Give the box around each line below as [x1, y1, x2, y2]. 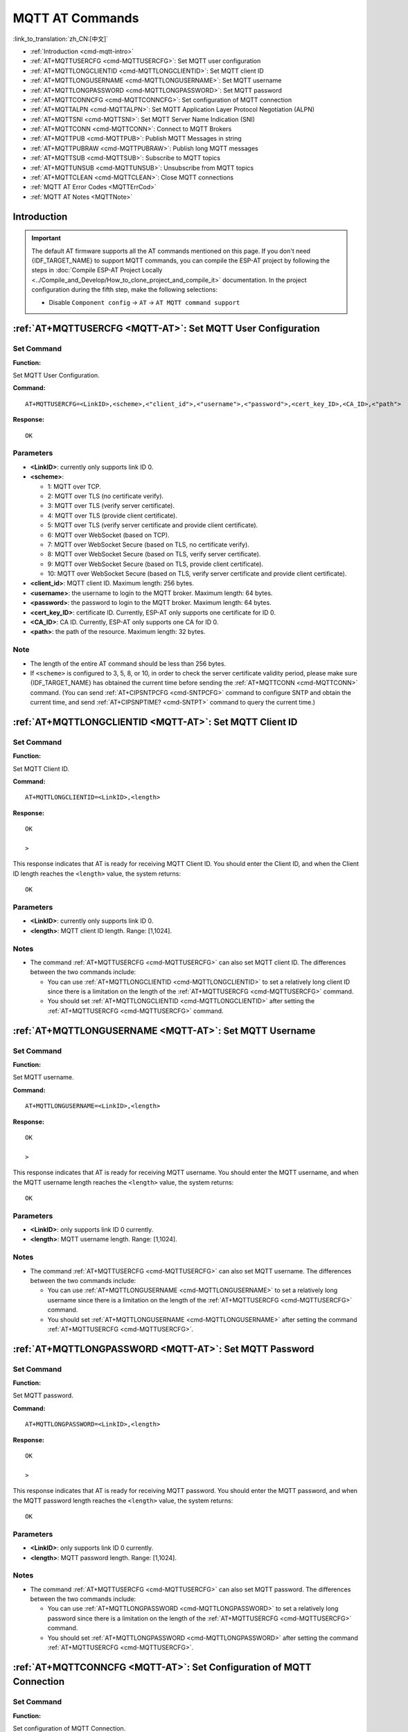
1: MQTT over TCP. [47, 482, 102, 491]
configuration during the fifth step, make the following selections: [31, 285, 218, 294]
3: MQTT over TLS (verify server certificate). [47, 502, 175, 510]
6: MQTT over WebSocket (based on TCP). [47, 531, 170, 539]
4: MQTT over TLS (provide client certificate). [47, 511, 178, 520]
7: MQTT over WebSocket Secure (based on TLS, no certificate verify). [47, 540, 249, 549]
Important [31, 234, 62, 242]
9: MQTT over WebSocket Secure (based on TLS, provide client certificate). [47, 560, 263, 568]
